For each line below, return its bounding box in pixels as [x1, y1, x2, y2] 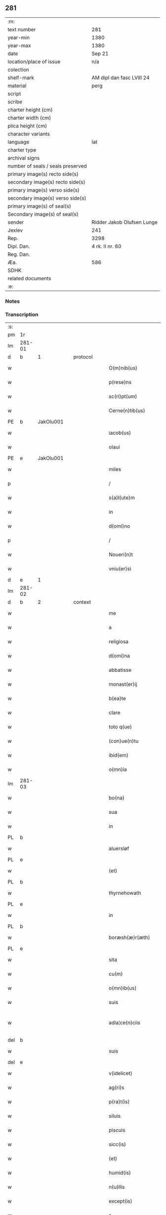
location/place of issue [7, 58, 61, 65]
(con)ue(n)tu [108, 738, 139, 745]
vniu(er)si [108, 565, 131, 572]
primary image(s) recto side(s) [7, 170, 79, 177]
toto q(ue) [108, 723, 132, 730]
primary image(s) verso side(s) [7, 186, 80, 193]
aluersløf [108, 845, 129, 852]
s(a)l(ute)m [108, 494, 135, 501]
